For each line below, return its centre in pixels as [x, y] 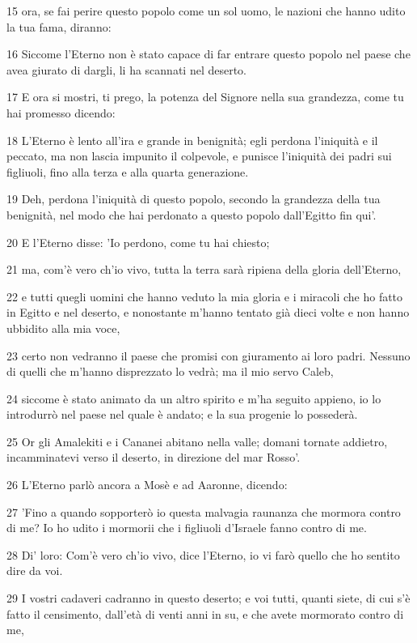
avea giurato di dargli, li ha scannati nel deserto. [127, 69]
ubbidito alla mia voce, [63, 328]
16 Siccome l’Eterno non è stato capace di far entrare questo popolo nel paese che [208, 54]
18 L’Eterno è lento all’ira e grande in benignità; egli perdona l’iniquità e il [192, 140]
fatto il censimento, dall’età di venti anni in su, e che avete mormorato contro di [205, 613]
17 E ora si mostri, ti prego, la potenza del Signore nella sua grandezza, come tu [205, 97]
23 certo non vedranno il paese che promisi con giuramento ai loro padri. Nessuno [208, 355]
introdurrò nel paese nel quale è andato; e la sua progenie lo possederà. [182, 414]
